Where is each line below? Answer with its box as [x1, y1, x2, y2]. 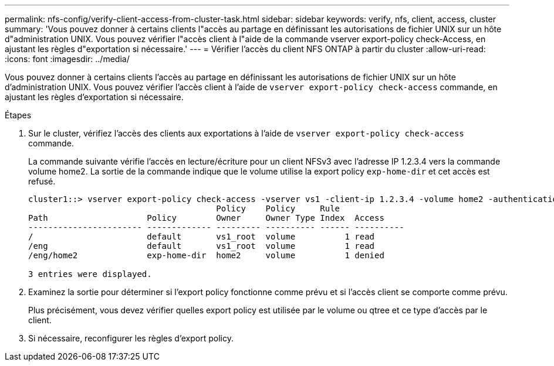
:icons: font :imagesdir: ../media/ [5, 54, 130, 64]
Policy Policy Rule [216, 204, 340, 213]
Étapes [5, 110, 32, 120]
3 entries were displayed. [28, 269, 152, 279]
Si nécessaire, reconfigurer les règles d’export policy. [28, 333, 234, 343]
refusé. [28, 176, 56, 186]
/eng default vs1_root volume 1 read [28, 241, 375, 251]
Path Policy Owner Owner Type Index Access [28, 213, 384, 223]
